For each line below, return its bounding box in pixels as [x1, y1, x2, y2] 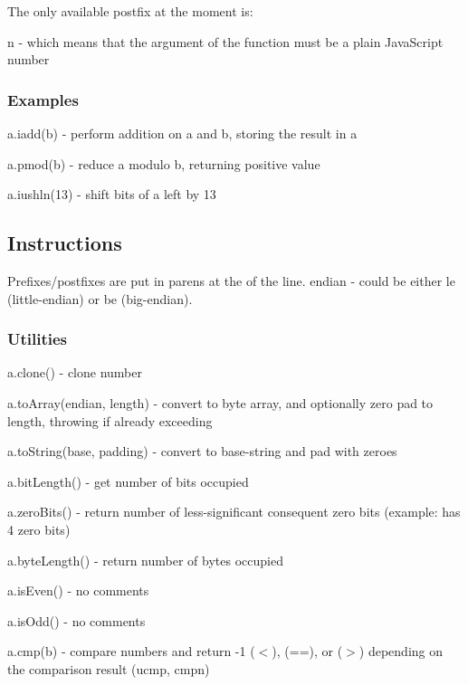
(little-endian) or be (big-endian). [7, 289, 193, 308]
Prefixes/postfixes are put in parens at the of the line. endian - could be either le [7, 271, 455, 290]
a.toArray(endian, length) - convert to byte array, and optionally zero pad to [7, 393, 434, 412]
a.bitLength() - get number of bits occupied [7, 471, 249, 490]
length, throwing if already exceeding [7, 411, 213, 430]
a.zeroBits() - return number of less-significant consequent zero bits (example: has [7, 502, 461, 521]
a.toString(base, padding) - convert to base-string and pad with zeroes [7, 442, 397, 461]
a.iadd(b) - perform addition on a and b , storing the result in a [7, 124, 358, 142]
